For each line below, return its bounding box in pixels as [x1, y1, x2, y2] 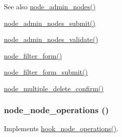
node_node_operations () [4, 104, 109, 116]
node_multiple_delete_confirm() [4, 83, 104, 93]
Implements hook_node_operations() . [4, 123, 119, 133]
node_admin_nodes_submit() [4, 18, 96, 28]
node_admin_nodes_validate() [4, 34, 98, 44]
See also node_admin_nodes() [4, 1, 96, 11]
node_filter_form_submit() [4, 67, 88, 77]
